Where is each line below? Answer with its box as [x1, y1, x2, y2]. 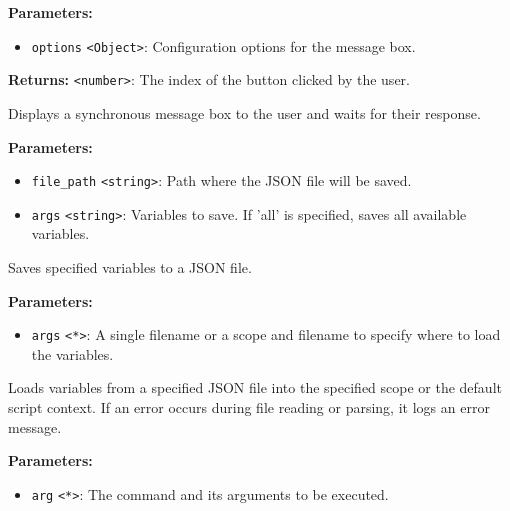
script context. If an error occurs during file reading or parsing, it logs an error [8, 397, 490, 418]
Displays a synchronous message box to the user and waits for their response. [8, 102, 481, 123]
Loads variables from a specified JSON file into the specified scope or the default [8, 377, 502, 398]
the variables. [31, 343, 114, 364]
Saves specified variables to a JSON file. [8, 257, 252, 277]
